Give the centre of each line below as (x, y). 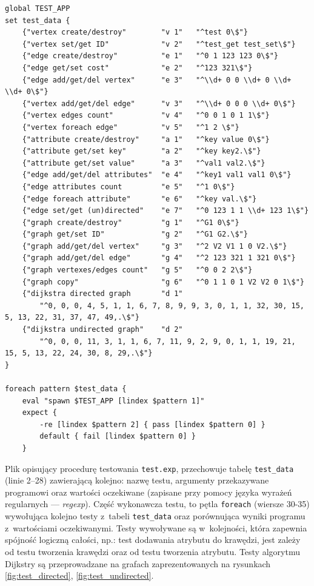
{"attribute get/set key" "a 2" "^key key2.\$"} (142, 151)
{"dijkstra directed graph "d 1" (102, 294)
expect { (39, 413)
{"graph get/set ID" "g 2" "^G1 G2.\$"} (135, 234)
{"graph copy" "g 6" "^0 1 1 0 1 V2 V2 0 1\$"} (163, 282)
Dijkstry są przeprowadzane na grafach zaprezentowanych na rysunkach (138, 563)
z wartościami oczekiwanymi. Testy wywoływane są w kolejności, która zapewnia (156, 527)
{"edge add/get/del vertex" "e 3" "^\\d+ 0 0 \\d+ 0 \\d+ (157, 80)
